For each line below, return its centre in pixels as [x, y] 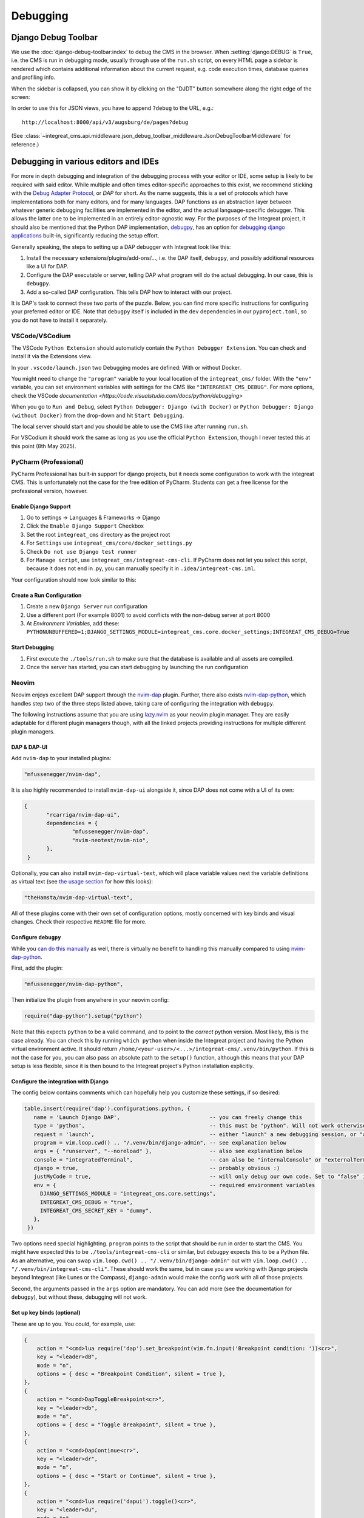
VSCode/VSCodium [41, 336]
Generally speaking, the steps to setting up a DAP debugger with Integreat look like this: [121, 247]
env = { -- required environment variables [174, 1185]
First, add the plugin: [37, 968]
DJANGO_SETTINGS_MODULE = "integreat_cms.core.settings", [128, 1194]
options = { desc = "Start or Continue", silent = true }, [126, 1476]
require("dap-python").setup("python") [83, 1016]
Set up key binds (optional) [46, 1313]
